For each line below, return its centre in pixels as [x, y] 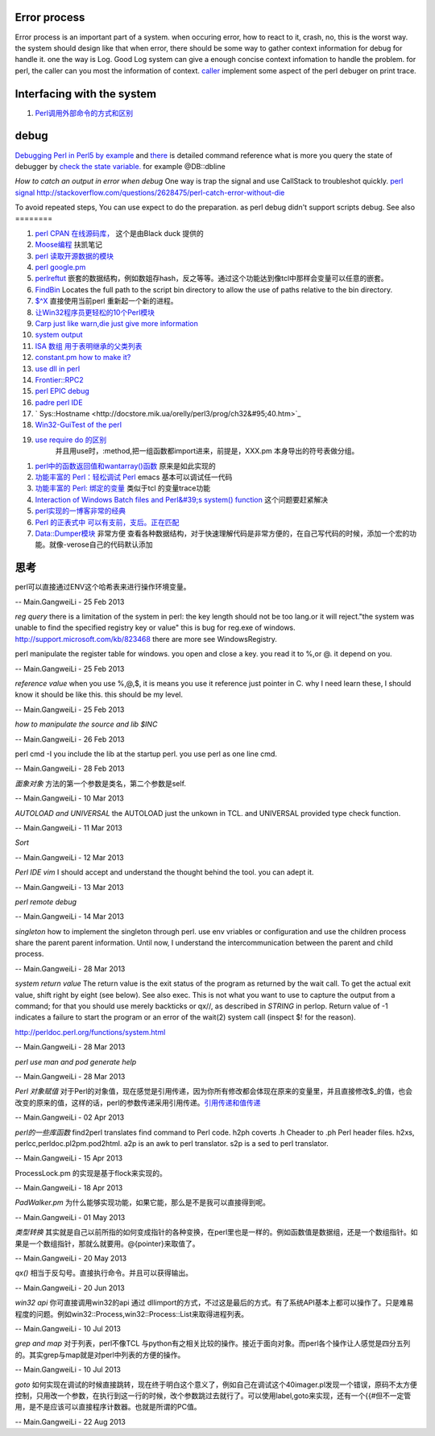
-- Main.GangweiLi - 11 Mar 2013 [68, 828]
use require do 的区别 [71, 440]
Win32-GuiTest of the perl [79, 425]
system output [59, 335]
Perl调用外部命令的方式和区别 [84, 113]
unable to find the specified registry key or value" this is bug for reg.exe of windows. [155, 627]
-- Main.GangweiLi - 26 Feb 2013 [70, 739]
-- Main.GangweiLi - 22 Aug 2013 [70, 1422]
